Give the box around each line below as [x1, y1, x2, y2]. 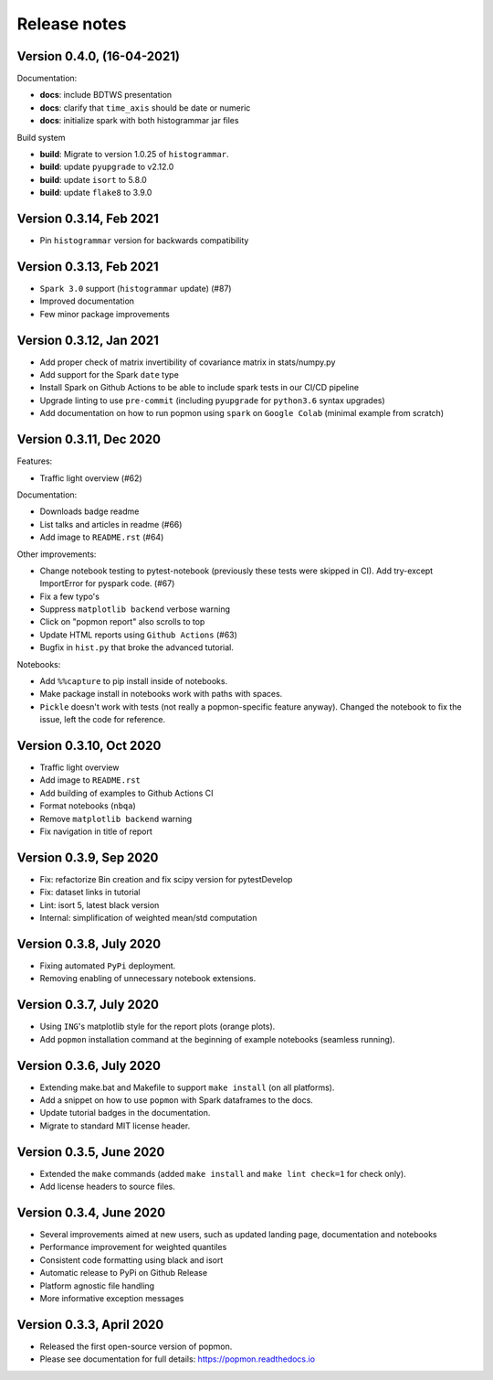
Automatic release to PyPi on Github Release [39, 1268, 208, 1278]
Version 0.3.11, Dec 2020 [16, 432, 162, 447]
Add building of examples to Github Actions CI [39, 787, 214, 798]
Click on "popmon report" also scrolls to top [39, 616, 205, 627]
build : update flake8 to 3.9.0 [39, 187, 152, 198]
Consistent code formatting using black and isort [39, 1254, 224, 1266]
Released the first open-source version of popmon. [39, 1341, 233, 1352]
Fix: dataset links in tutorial [39, 887, 141, 898]
